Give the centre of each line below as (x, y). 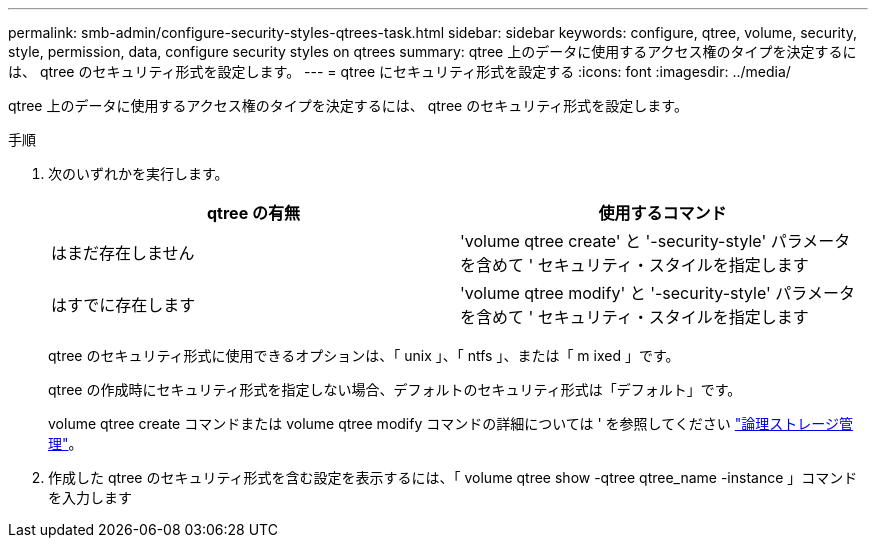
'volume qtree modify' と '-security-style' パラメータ (657, 293)
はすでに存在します (123, 305)
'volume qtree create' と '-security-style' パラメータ (655, 241)
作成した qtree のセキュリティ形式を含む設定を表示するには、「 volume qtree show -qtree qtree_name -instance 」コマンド (453, 477)
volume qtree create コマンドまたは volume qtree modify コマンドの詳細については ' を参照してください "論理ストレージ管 (450, 423)
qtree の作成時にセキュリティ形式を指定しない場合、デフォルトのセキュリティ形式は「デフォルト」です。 (395, 389)
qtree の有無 (253, 213)
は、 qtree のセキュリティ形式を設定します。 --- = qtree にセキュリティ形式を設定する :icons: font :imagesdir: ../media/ (399, 71)
